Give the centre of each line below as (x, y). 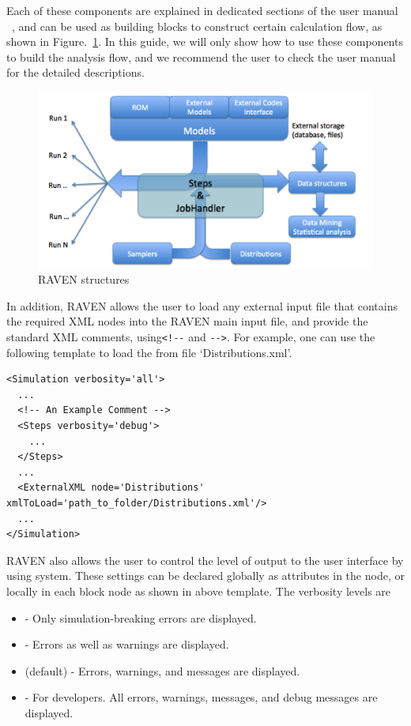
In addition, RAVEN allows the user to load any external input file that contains (202, 305)
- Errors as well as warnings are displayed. (127, 644)
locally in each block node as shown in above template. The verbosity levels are (199, 591)
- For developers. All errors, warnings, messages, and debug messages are (201, 697)
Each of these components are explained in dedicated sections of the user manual (202, 10)
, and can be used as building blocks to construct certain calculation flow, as (197, 26)
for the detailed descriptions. (75, 72)
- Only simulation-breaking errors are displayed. (141, 617)
